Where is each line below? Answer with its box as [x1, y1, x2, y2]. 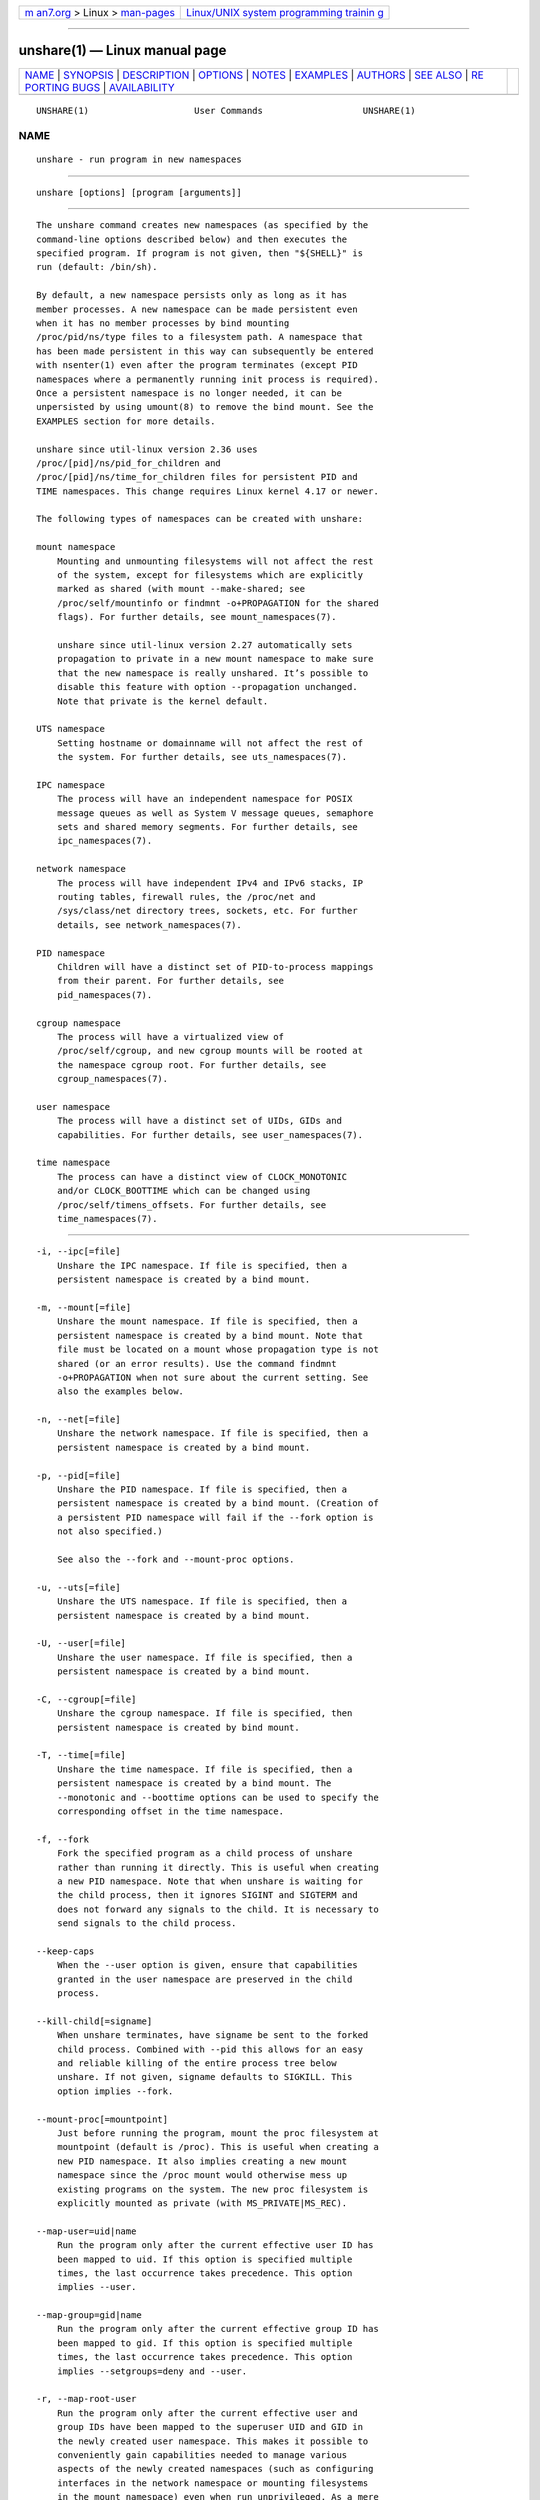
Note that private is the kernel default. [56, 695, 269, 707]
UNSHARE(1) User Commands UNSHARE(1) [36, 105, 416, 116]
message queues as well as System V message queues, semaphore [56, 807, 374, 819]
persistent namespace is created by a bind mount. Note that [56, 1330, 364, 1341]
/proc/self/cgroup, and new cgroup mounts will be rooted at [56, 1045, 364, 1057]
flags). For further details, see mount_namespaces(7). [56, 611, 337, 623]
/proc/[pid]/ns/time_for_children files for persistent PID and [36, 471, 359, 483]
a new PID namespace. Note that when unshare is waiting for [56, 1875, 364, 1887]
